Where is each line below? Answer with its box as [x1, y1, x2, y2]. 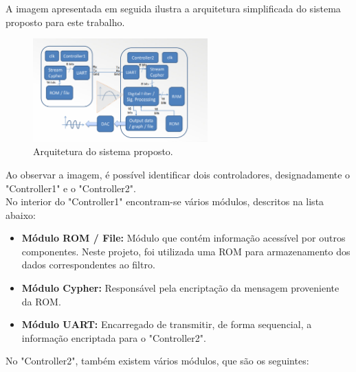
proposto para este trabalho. [5, 14, 125, 29]
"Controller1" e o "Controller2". [5, 181, 136, 195]
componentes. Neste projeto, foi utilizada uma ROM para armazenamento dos [21, 244, 351, 258]
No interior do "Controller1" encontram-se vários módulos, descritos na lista [5, 194, 324, 209]
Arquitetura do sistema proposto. [33, 144, 173, 159]
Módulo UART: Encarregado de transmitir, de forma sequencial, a [21, 317, 312, 332]
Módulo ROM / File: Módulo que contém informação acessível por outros [21, 231, 346, 245]
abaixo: [5, 207, 36, 222]
